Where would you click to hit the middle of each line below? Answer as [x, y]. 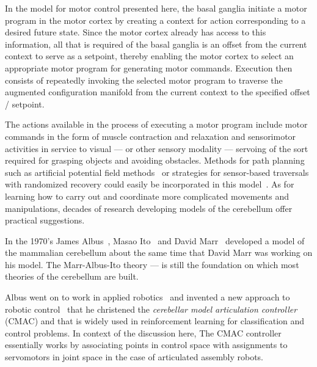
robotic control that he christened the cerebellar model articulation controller [151, 309]
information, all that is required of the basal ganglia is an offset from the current [156, 44]
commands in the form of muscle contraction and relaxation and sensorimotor [151, 136]
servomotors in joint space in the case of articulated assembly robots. [134, 357]
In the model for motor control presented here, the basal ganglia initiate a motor [156, 8]
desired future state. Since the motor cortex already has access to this [136, 32]
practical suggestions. [45, 220]
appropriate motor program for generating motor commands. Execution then [149, 67]
